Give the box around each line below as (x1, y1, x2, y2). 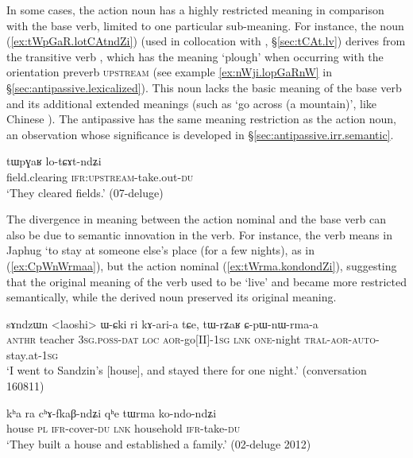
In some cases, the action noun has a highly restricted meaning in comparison (6, 2, 384, 17)
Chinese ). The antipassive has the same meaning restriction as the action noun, (6, 111, 396, 127)
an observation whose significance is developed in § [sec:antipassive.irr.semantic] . (6, 126, 394, 142)
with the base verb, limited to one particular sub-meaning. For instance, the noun (6, 17, 404, 33)
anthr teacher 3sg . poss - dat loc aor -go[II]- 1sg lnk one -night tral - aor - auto (6, 331, 376, 347)
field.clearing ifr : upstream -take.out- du (6, 168, 194, 184)
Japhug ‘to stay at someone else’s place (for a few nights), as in (6, 242, 315, 258)
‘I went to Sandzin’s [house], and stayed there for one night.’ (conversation (6, 362, 367, 378)
